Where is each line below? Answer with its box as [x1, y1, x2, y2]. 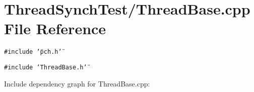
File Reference [4, 18, 106, 39]
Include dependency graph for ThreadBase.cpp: [4, 78, 150, 88]
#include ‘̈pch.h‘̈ [4, 48, 62, 56]
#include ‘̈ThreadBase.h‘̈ [4, 63, 87, 71]
